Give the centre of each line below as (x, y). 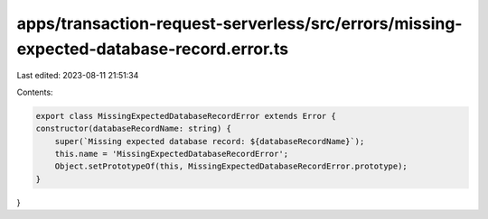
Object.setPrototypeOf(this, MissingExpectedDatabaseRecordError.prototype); (231, 166)
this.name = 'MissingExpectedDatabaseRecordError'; (172, 154)
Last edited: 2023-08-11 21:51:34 (78, 76)
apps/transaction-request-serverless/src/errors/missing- (239, 23)
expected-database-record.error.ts (153, 49)
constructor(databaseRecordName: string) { (134, 129)
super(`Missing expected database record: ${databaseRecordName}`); (210, 141)
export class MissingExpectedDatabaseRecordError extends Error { (186, 116)
